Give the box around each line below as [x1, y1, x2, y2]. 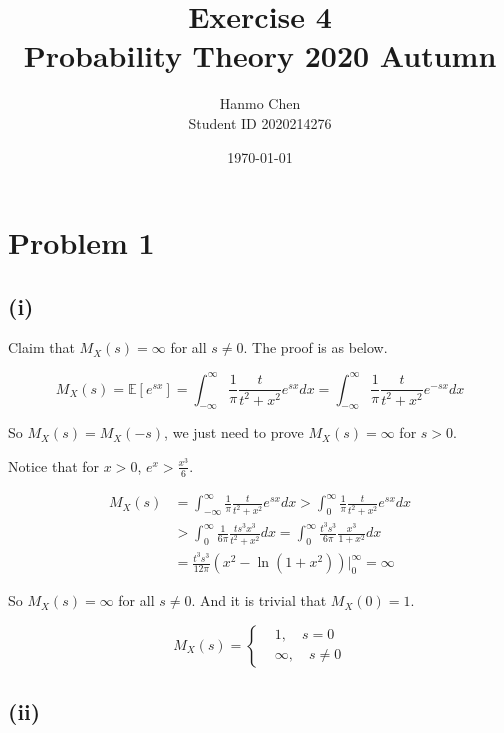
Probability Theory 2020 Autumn [23, 35, 497, 76]
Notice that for [8, 455, 100, 476]
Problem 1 [8, 222, 155, 263]
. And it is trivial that [191, 590, 327, 611]
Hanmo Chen [219, 93, 301, 114]
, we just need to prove [164, 422, 304, 443]
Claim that [8, 337, 75, 358]
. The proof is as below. [243, 337, 388, 358]
